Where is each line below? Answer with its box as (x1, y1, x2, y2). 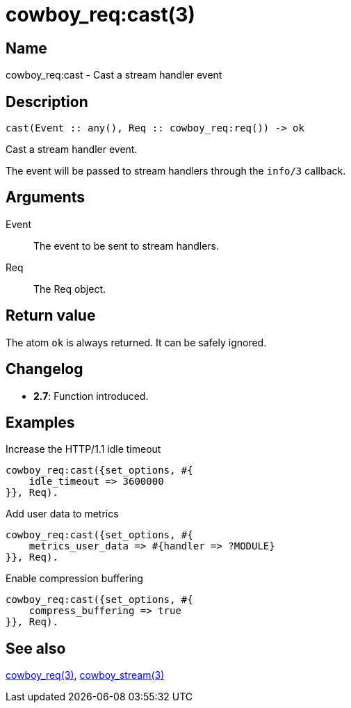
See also (6, 639, 66, 657)
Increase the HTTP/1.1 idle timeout (6, 443, 161, 456)
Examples (6, 413, 75, 431)
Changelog (6, 360, 83, 378)
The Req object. (33, 282, 106, 295)
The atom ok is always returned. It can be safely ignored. (6, 336, 267, 348)
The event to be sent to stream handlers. (33, 239, 220, 252)
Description (6, 92, 88, 111)
